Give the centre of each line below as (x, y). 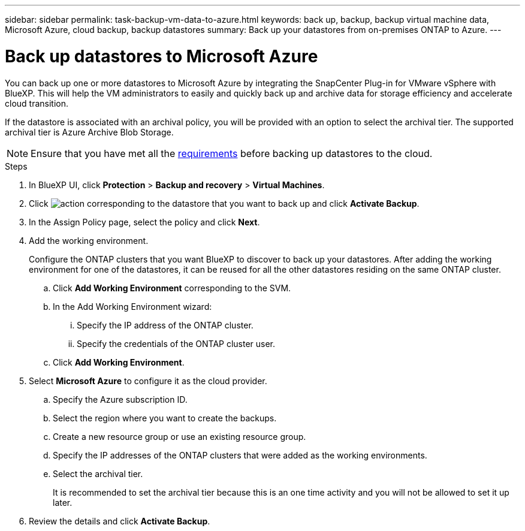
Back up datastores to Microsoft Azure (162, 56)
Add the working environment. (89, 240)
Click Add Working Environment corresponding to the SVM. (172, 288)
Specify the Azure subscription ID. (120, 399)
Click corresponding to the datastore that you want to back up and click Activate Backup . (224, 203)
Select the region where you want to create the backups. (165, 418)
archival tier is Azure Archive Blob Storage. (89, 132)
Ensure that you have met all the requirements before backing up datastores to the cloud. (232, 153)
